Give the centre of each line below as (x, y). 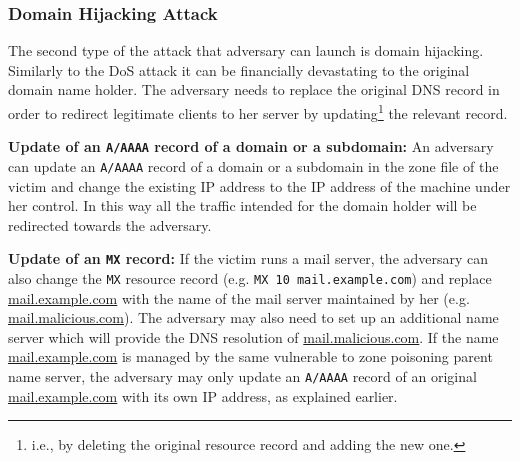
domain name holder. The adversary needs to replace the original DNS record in (254, 89)
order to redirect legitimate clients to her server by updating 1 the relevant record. (258, 111)
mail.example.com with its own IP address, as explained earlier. (203, 395)
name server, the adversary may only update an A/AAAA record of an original (242, 376)
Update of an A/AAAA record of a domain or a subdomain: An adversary (251, 146)
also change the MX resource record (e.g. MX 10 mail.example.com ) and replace (250, 278)
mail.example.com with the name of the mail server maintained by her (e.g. (239, 297)
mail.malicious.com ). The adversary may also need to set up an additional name (253, 317)
